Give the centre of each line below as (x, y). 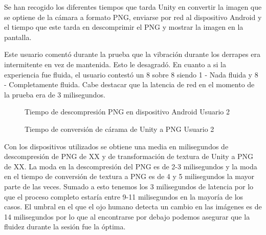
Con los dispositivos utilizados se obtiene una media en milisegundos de (116, 146)
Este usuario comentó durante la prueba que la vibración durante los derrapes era (132, 54)
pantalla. (18, 37)
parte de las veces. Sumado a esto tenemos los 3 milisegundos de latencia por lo (129, 186)
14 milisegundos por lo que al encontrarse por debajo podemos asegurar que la (127, 216)
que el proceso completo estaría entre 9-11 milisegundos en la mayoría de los (124, 196)
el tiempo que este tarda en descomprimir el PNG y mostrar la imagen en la (124, 27)
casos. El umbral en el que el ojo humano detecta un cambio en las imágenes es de (133, 207)
